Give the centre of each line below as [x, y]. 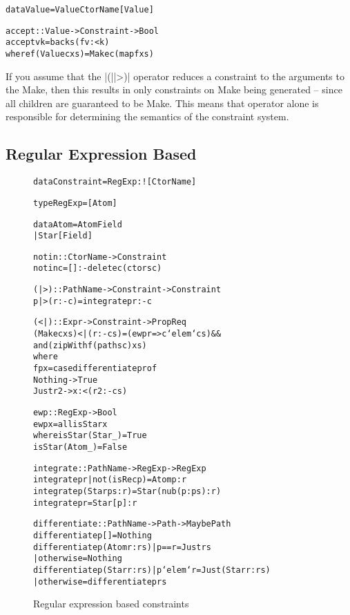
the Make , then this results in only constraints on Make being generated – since [174, 89]
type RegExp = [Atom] [75, 203]
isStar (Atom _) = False [80, 447]
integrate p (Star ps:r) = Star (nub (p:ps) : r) [127, 491]
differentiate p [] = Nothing [93, 535]
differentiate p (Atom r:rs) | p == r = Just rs [122, 547]
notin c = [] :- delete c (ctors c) [98, 268]
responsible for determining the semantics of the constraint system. [147, 116]
